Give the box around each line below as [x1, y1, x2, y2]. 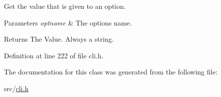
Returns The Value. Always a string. [4, 34, 114, 44]
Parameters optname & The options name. [4, 17, 132, 27]
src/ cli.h [4, 83, 28, 93]
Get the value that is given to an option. [4, 1, 126, 11]
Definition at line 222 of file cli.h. [4, 50, 104, 60]
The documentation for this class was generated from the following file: [4, 67, 218, 77]
